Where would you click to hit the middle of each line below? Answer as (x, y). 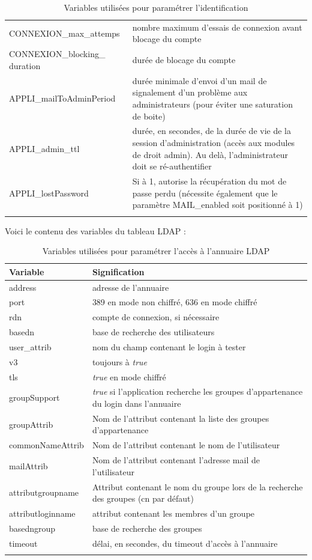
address (23, 287)
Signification (118, 271)
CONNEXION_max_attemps (64, 33)
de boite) (149, 116)
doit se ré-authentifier (172, 166)
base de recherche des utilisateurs (153, 332)
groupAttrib (31, 424)
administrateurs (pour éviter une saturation (212, 104)
